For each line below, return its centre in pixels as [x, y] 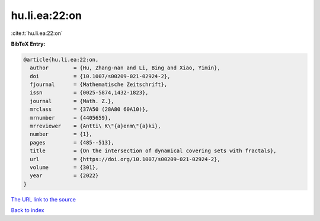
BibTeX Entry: [28, 44]
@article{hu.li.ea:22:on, [61, 60]
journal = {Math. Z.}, [72, 101]
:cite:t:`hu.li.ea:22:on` [37, 33]
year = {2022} [64, 176]
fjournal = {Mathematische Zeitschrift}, [99, 85]
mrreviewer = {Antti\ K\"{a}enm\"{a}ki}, [95, 126]
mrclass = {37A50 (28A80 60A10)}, [89, 109]
